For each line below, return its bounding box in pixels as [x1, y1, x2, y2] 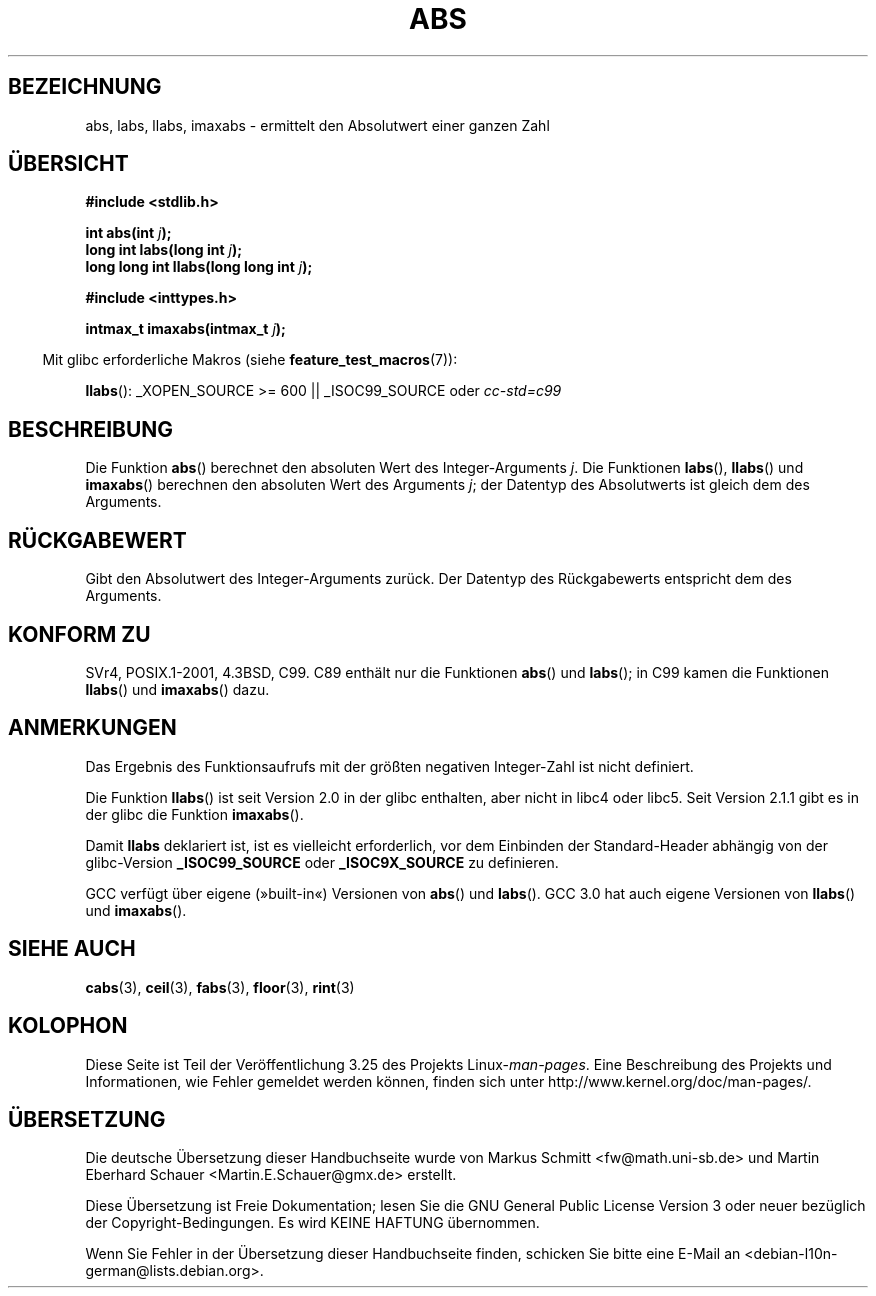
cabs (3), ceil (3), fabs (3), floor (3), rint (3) [85, 978, 355, 996]
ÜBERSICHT [8, 151, 129, 177]
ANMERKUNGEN [8, 715, 177, 741]
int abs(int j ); [85, 224, 172, 242]
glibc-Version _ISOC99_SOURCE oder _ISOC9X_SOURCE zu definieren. [85, 853, 559, 871]
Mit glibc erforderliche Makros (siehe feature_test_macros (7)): [42, 351, 458, 369]
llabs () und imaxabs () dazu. [85, 680, 270, 698]
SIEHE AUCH [8, 936, 136, 962]
